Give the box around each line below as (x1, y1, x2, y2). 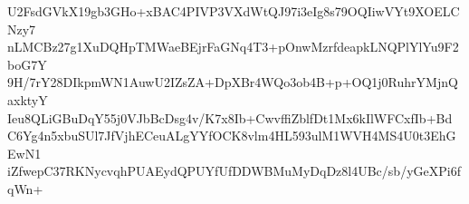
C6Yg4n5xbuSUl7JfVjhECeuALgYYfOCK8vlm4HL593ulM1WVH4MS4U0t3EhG (7, 126, 456, 145)
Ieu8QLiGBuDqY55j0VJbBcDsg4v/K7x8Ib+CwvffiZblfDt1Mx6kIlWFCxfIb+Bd (7, 108, 453, 127)
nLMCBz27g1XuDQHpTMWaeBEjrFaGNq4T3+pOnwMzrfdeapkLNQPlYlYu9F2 (7, 37, 459, 56)
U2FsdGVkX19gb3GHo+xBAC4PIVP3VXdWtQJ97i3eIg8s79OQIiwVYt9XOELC (7, 2, 460, 20)
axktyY (7, 90, 48, 109)
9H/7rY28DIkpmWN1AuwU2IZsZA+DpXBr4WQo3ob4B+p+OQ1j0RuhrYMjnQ (7, 73, 458, 92)
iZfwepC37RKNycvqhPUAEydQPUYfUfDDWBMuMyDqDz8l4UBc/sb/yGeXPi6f (7, 161, 461, 180)
